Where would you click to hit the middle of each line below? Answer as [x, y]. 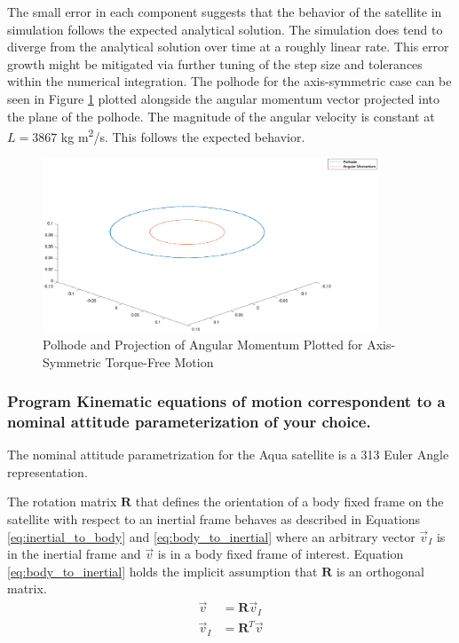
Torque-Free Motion [159, 361]
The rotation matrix [62, 502]
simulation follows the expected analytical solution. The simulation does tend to [225, 29]
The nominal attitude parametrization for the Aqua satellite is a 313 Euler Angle [228, 455]
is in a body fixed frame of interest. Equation [281, 554]
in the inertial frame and [74, 554]
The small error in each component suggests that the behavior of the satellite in [225, 12]
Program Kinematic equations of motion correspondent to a [226, 401]
